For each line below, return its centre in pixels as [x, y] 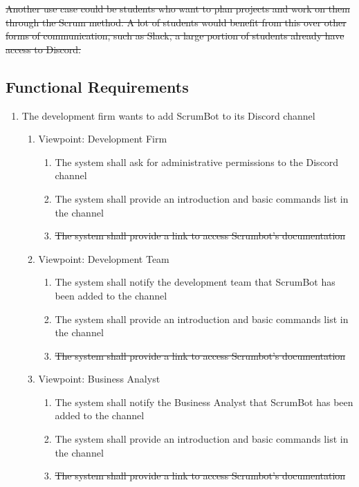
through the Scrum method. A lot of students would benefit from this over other [176, 22]
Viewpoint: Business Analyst [99, 379]
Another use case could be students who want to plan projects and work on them [178, 8]
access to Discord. [43, 49]
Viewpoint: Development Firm [103, 139]
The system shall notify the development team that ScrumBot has [195, 282]
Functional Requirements [97, 86]
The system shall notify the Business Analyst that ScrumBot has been [204, 402]
